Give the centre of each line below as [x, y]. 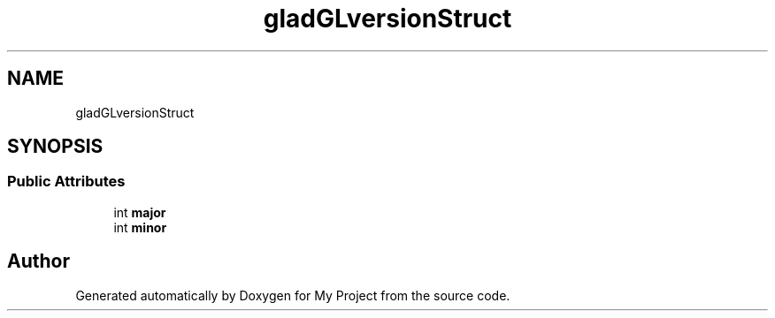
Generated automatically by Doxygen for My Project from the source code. [293, 295]
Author [38, 261]
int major [140, 212]
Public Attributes [66, 182]
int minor [140, 227]
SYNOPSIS [55, 147]
